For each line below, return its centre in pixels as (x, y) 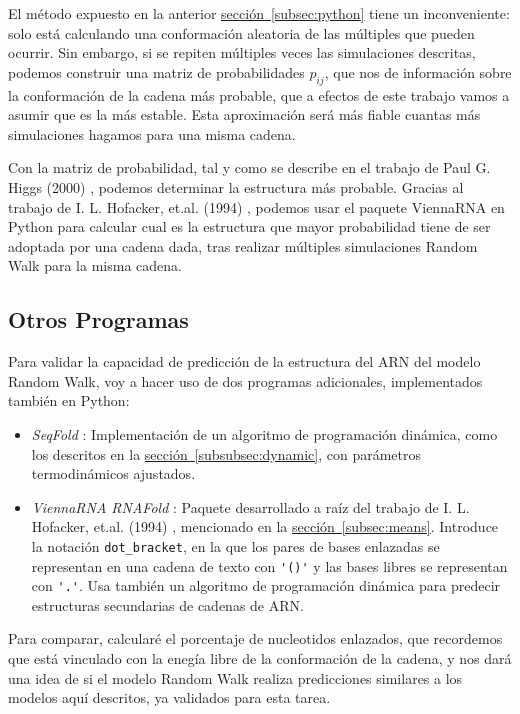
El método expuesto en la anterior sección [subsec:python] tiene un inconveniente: (259, 13)
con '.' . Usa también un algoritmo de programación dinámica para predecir (266, 585)
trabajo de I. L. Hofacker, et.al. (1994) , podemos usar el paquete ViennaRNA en (256, 206)
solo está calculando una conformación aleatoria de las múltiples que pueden (241, 32)
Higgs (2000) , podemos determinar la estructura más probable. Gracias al (236, 186)
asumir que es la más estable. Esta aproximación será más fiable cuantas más (244, 114)
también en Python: (69, 400)
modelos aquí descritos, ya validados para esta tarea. (169, 697)
